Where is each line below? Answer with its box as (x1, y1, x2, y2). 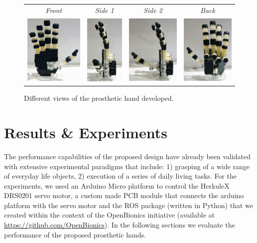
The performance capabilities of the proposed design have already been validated (4, 151, 251, 161)
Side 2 (143, 4, 162, 15)
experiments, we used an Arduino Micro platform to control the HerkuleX (4, 180, 230, 191)
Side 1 (95, 4, 114, 15)
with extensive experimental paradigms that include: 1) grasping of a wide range (4, 161, 250, 171)
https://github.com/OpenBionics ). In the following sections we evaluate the (4, 220, 235, 230)
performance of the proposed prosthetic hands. (4, 229, 146, 240)
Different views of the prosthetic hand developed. (24, 93, 174, 103)
